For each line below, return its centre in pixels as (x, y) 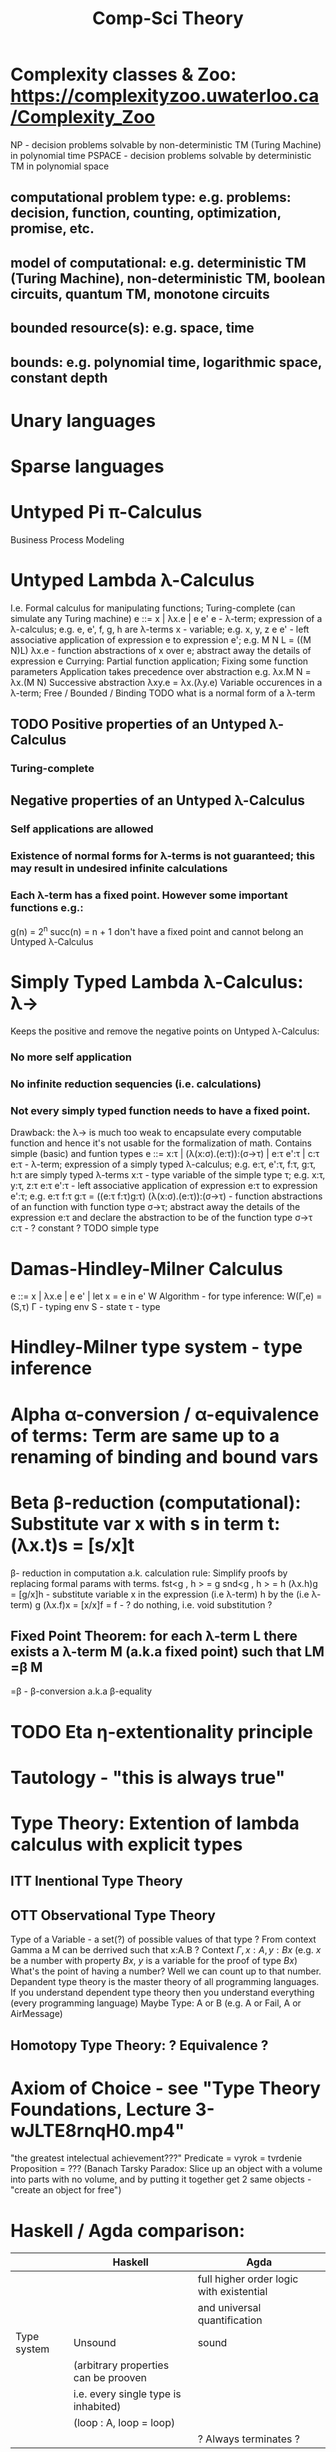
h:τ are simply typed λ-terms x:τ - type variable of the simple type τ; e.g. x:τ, (168, 1175)
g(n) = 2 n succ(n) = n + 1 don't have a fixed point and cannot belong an (157, 930)
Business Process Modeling (67, 539)
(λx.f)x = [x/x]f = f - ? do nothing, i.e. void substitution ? (157, 1604)
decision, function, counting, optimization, (146, 213)
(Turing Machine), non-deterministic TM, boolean (168, 278)
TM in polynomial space (60, 166)
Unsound (95, 2343)
